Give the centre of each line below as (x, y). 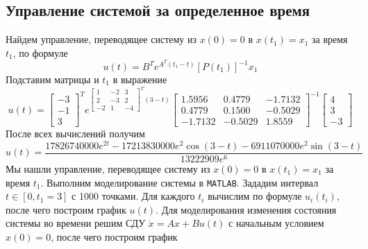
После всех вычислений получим (75, 134)
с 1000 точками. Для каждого (133, 196)
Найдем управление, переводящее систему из (101, 39)
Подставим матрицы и (52, 79)
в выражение (140, 79)
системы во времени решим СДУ (76, 223)
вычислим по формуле (255, 196)
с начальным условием (276, 223)
